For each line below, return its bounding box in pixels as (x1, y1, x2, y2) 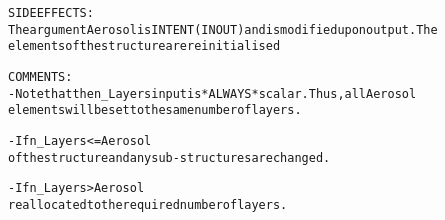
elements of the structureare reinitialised (8, 39, 281, 54)
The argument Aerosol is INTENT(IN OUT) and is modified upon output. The (8, 22, 438, 37)
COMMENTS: (8, 69, 73, 84)
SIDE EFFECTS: (8, 6, 94, 20)
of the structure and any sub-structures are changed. (8, 150, 331, 165)
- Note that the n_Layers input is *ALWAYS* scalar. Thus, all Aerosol (8, 86, 417, 101)
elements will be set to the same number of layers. (8, 103, 302, 118)
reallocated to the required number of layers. (8, 197, 288, 212)
